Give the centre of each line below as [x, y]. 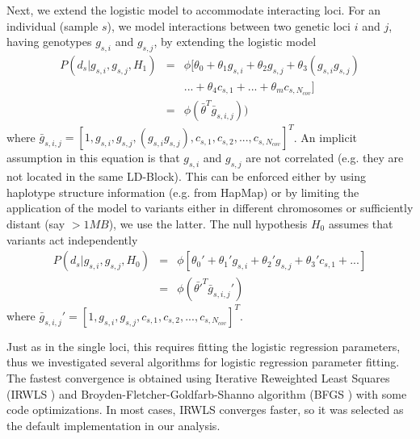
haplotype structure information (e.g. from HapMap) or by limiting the [183, 192]
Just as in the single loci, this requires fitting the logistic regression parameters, [204, 346]
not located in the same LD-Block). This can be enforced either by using [186, 176]
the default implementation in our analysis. [113, 425]
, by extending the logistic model [235, 42]
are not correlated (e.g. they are [325, 158]
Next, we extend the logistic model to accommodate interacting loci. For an [194, 10]
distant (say [36, 224]
